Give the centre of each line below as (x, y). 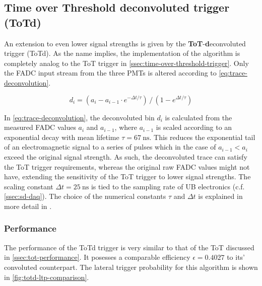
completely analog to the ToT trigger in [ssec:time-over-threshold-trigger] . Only (126, 63)
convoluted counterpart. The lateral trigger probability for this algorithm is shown (131, 267)
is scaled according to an (194, 127)
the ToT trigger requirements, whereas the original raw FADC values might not (127, 166)
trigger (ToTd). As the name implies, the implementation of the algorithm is (122, 53)
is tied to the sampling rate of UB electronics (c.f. (168, 186)
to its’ (236, 257)
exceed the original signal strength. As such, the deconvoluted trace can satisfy (126, 156)
